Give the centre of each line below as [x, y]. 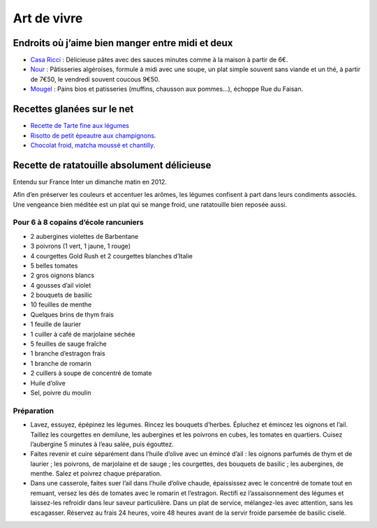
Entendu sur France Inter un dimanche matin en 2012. [90, 182]
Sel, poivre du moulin [61, 393]
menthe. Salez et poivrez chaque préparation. [96, 474]
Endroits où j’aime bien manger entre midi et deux [123, 43]
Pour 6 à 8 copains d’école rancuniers [78, 222]
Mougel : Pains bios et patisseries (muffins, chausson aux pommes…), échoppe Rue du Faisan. [167, 89]
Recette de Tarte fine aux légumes [80, 126]
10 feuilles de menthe [61, 305]
